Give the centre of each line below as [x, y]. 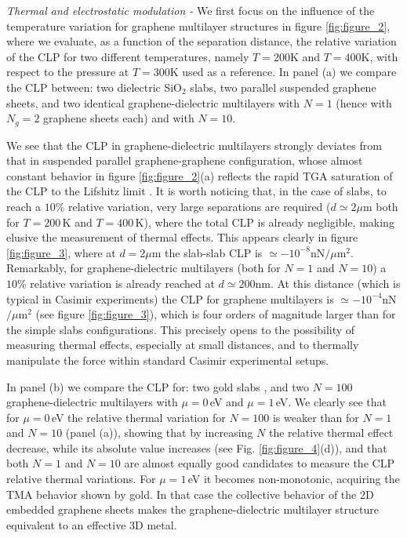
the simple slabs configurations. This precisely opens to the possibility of [181, 329]
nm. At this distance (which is [328, 283]
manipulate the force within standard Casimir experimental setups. [168, 360]
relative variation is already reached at [122, 283]
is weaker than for [316, 417]
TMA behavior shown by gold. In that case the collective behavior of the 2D [190, 494]
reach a [24, 206]
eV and [227, 402]
